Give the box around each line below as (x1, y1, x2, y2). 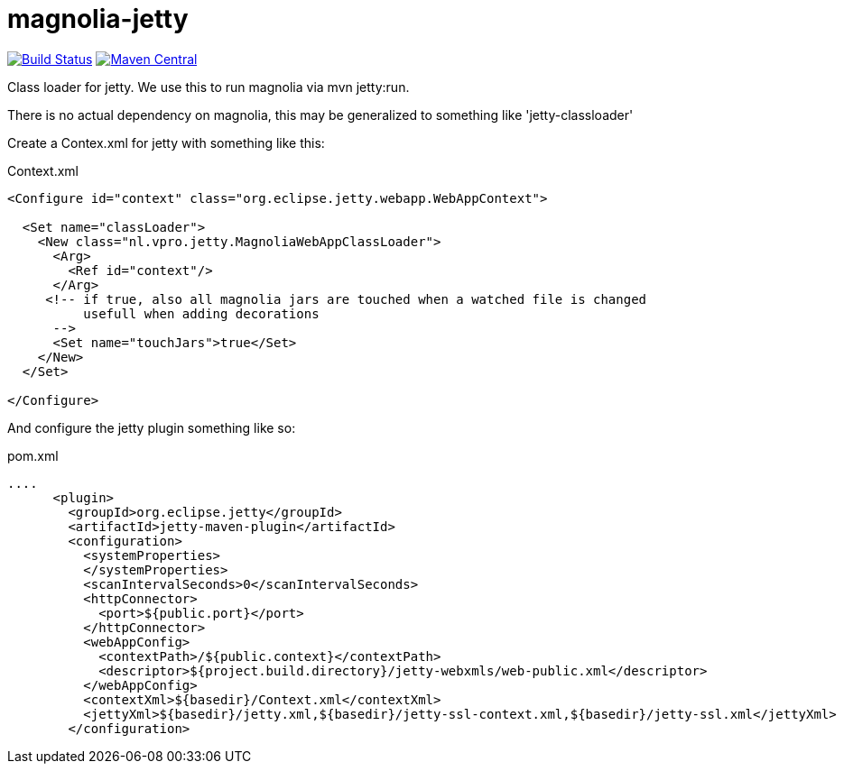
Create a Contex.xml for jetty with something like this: (7, 134, 325, 151)
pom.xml (7, 447, 59, 464)
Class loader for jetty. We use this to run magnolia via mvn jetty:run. (7, 78, 410, 95)
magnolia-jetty (7, 4, 189, 34)
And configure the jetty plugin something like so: (7, 419, 296, 436)
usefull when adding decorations (83, 306, 320, 321)
